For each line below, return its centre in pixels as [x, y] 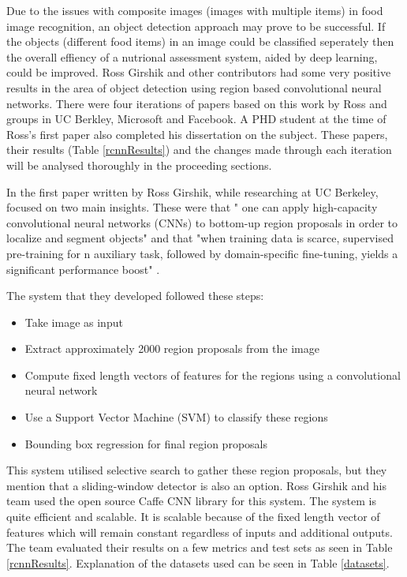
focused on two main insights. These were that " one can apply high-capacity [192, 207]
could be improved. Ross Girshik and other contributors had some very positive [199, 72]
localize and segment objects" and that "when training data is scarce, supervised [200, 238]
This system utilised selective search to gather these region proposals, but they [197, 470]
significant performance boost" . [83, 269]
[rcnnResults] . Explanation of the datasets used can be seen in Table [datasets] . [198, 562]
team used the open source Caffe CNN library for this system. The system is [191, 501]
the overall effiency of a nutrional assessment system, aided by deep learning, [192, 56]
